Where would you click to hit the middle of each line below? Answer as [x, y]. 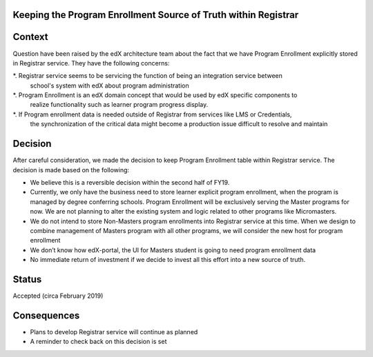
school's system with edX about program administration [109, 85]
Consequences [46, 315]
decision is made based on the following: [71, 170]
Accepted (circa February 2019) [58, 296]
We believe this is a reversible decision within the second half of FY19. [130, 182]
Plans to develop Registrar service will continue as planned [114, 331]
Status [27, 279]
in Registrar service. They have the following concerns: [91, 63]
